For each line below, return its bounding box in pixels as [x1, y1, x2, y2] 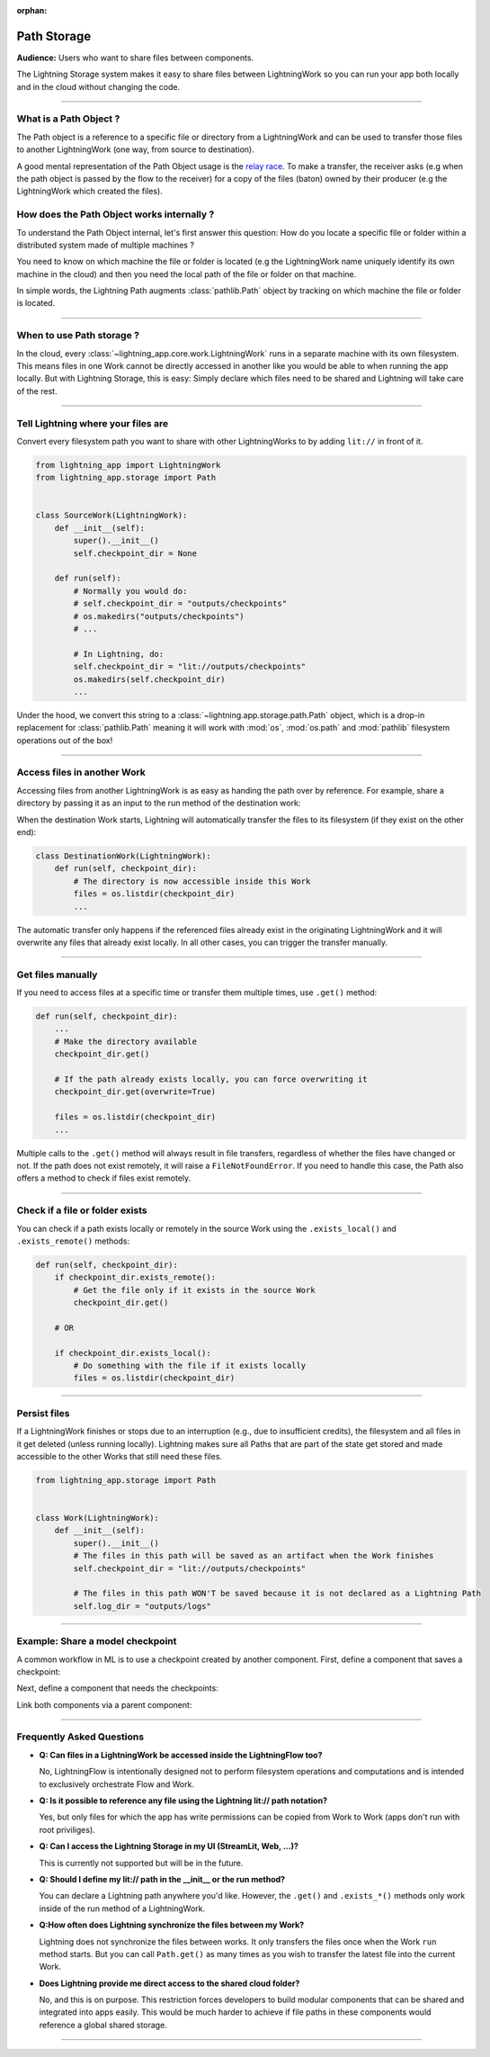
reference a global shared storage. [39, 2019, 168, 2030]
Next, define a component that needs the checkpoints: [16, 1683, 219, 1693]
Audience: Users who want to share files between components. [16, 52, 254, 63]
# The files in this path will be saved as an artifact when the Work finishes [73, 1550, 434, 1561]
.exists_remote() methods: [16, 1235, 130, 1246]
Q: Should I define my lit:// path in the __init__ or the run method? [39, 1873, 286, 1884]
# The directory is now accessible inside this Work [73, 876, 311, 886]
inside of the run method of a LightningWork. [39, 1903, 206, 1914]
